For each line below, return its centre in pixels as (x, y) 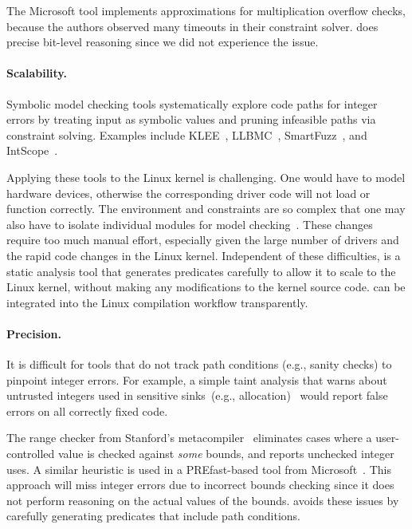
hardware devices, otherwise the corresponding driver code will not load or (188, 193)
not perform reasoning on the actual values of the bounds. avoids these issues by (203, 500)
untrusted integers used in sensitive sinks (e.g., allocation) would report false (197, 395)
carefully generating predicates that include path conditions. (153, 516)
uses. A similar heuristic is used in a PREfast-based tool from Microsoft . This (199, 469)
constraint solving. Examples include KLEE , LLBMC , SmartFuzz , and (187, 134)
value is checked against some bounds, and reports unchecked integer (226, 454)
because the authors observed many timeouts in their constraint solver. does (192, 26)
